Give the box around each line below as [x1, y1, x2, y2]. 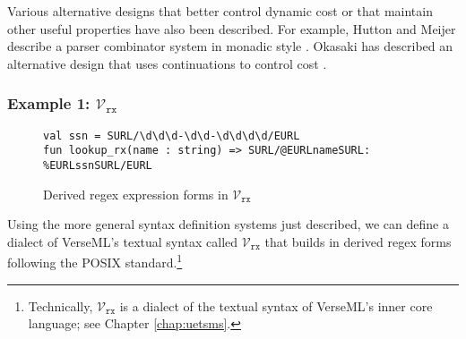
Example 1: [7, 92, 91, 114]
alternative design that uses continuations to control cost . [7, 54, 327, 72]
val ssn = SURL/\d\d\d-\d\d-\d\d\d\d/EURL [43, 129, 300, 142]
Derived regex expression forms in [43, 184, 229, 203]
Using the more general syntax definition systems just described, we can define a [7, 215, 449, 233]
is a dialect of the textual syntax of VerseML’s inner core [119, 296, 433, 315]
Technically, [28, 296, 93, 315]
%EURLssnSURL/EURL [43, 158, 152, 172]
